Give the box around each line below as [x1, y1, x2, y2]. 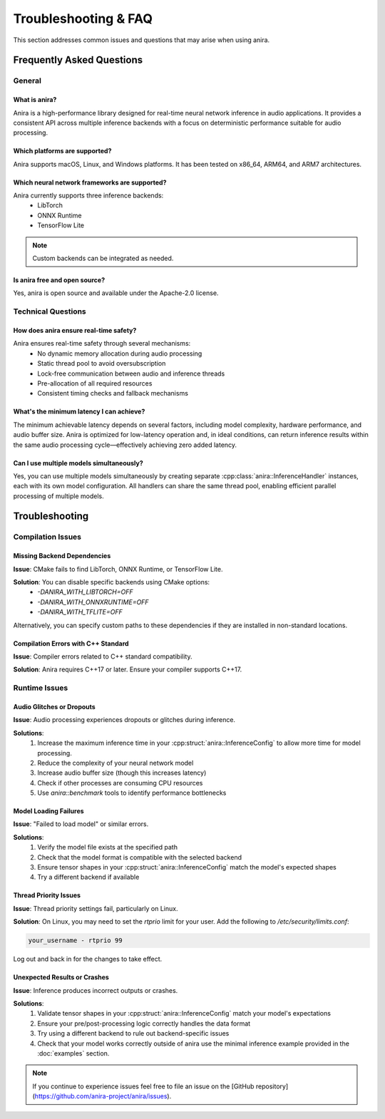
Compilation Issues [13, 532, 82, 542]
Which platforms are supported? [13, 147, 112, 155]
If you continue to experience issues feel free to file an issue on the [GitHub [32, 1082, 255, 1090]
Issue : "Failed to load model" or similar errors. [13, 820, 149, 828]
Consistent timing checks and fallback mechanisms [37, 389, 189, 398]
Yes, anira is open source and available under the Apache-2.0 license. [13, 289, 219, 297]
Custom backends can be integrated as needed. [32, 254, 174, 263]
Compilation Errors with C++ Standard [13, 639, 129, 648]
